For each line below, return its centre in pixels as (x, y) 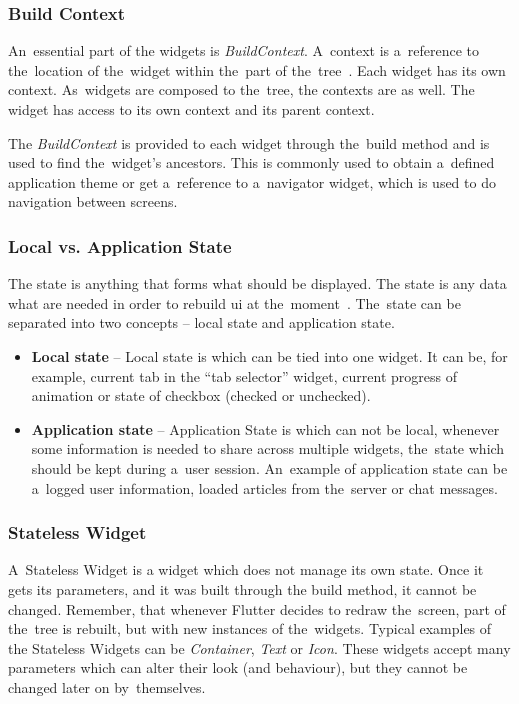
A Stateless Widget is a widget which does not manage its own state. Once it (246, 569)
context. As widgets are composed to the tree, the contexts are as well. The (241, 89)
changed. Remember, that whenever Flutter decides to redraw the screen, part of (257, 608)
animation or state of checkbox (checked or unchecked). (201, 395)
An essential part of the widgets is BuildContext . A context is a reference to (244, 50)
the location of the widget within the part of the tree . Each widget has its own (257, 69)
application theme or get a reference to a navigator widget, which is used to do (252, 181)
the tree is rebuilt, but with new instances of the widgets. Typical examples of (250, 628)
